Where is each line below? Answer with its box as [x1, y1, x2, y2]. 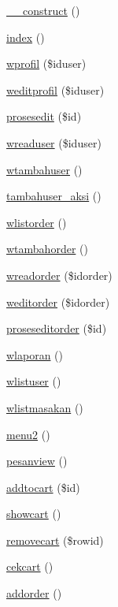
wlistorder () [6, 214, 67, 230]
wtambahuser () [6, 161, 83, 177]
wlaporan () [6, 346, 64, 363]
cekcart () [6, 558, 53, 575]
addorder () [6, 585, 62, 601]
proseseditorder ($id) [6, 320, 107, 337]
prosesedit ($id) [6, 108, 82, 125]
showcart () [6, 505, 61, 522]
